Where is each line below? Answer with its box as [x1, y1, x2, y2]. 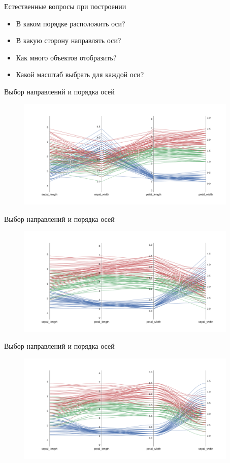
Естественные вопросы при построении [4, 1, 126, 11]
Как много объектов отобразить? [16, 52, 117, 62]
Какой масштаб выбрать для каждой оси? [16, 69, 144, 80]
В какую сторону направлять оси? [16, 35, 121, 46]
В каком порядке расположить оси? [16, 18, 125, 28]
